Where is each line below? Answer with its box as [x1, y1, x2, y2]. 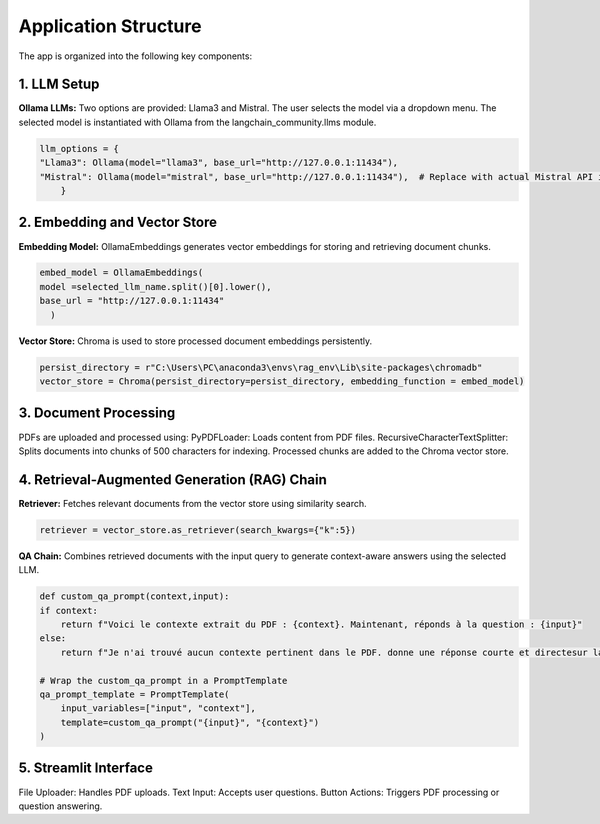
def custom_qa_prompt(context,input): [39, 591, 230, 602]
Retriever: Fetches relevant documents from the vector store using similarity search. [18, 497, 367, 509]
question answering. [18, 800, 103, 812]
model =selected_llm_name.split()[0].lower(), [39, 281, 272, 292]
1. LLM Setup [18, 76, 100, 93]
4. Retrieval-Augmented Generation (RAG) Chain [18, 471, 327, 488]
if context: [39, 605, 99, 616]
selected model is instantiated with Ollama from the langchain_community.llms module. [18, 116, 377, 128]
